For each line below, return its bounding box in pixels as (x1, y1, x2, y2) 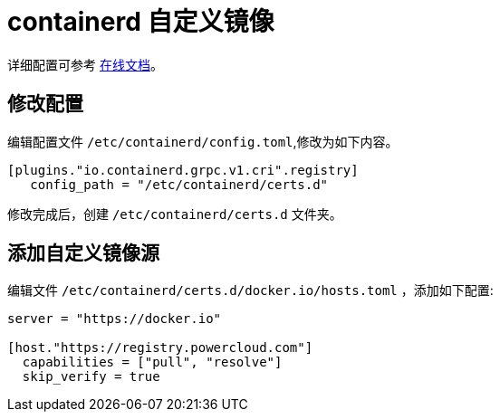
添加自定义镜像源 (7, 242, 159, 265)
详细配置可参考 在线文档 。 (7, 56, 163, 72)
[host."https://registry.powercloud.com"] (7, 340, 313, 356)
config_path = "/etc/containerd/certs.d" (30, 176, 329, 192)
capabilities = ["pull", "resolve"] (22, 355, 283, 370)
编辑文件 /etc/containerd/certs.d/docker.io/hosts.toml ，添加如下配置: (7, 282, 494, 299)
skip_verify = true (22, 369, 160, 385)
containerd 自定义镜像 (7, 6, 274, 37)
